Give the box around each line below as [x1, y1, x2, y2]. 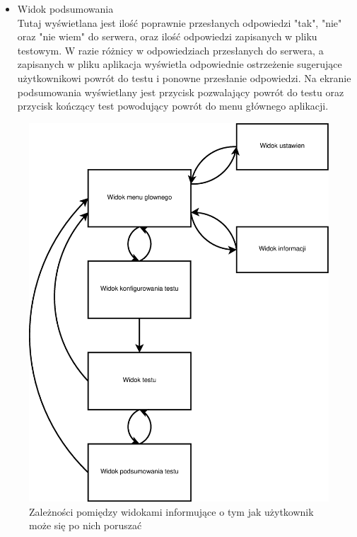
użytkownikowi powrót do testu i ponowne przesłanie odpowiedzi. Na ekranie [17, 70, 351, 85]
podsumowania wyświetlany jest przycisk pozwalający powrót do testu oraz [17, 84, 344, 99]
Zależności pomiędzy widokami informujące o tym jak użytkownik [29, 504, 314, 519]
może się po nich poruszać [29, 518, 142, 533]
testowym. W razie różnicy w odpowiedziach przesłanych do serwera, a [17, 42, 324, 57]
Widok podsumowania [17, 1, 114, 16]
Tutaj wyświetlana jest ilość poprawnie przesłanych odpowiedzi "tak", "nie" [17, 15, 342, 30]
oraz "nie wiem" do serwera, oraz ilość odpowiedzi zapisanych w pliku [17, 29, 317, 44]
